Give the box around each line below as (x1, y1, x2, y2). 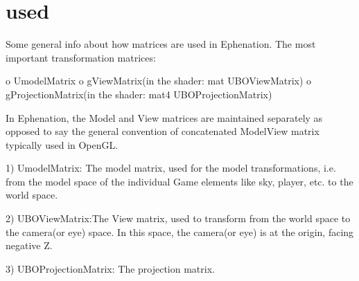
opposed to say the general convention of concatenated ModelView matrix (6, 124, 319, 138)
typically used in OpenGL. (6, 137, 119, 152)
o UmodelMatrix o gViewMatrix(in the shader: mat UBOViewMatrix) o (6, 73, 312, 88)
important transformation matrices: (6, 50, 156, 64)
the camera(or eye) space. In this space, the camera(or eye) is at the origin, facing (6, 224, 354, 239)
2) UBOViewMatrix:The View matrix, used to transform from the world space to (6, 211, 351, 226)
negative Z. (6, 238, 53, 253)
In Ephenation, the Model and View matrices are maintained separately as (6, 110, 323, 125)
